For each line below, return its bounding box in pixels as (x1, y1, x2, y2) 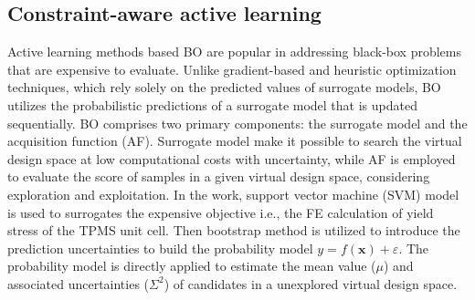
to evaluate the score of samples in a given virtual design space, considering (7, 167, 430, 186)
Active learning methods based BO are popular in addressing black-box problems (7, 42, 462, 61)
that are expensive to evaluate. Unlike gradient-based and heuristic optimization (7, 59, 457, 78)
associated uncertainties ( (7, 274, 150, 293)
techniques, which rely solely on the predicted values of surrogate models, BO (7, 78, 441, 97)
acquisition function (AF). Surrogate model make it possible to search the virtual (7, 131, 462, 150)
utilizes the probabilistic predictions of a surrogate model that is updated (7, 95, 417, 114)
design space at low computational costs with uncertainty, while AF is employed (7, 149, 456, 168)
